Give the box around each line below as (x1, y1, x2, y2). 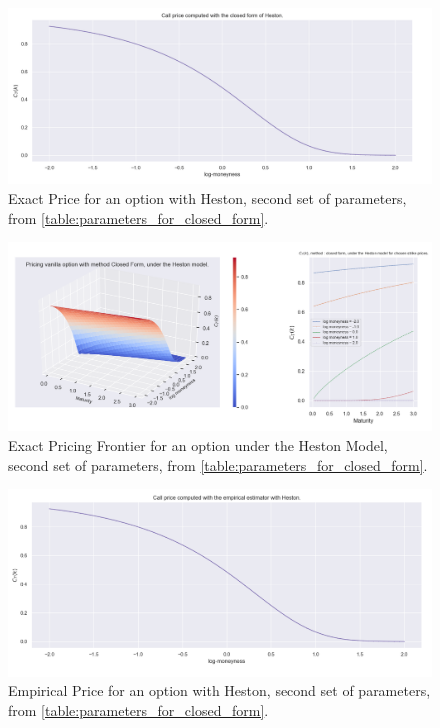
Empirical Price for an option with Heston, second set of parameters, (8, 680, 431, 701)
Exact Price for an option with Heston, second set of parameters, (8, 187, 407, 208)
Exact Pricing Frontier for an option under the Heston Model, (8, 434, 388, 455)
